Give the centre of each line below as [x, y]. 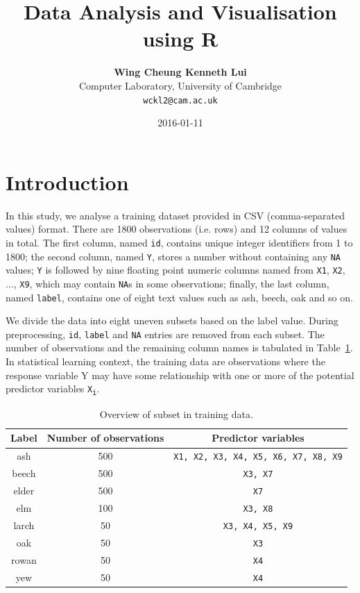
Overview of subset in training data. [176, 414]
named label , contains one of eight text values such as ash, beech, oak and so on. [179, 297]
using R [180, 39]
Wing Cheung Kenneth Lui [180, 72]
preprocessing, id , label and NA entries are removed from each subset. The [165, 334]
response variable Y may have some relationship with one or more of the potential [180, 375]
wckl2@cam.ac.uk [180, 100]
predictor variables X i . [53, 389]
